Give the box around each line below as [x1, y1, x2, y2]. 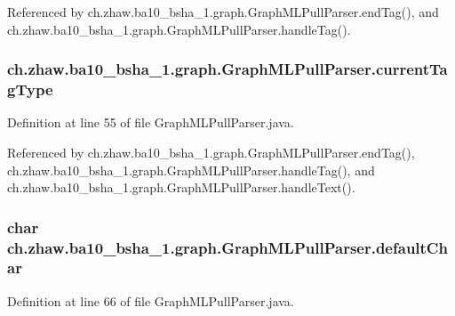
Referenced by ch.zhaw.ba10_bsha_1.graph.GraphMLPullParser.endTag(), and [7, 3, 439, 20]
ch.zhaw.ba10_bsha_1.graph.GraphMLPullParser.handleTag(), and [7, 160, 375, 179]
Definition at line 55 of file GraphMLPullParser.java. [7, 113, 294, 132]
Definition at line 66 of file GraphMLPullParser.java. [7, 291, 294, 310]
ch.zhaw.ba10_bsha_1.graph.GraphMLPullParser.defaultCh [7, 236, 448, 258]
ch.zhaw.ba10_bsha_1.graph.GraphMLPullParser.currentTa [7, 58, 448, 80]
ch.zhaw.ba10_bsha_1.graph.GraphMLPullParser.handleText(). [7, 178, 355, 197]
